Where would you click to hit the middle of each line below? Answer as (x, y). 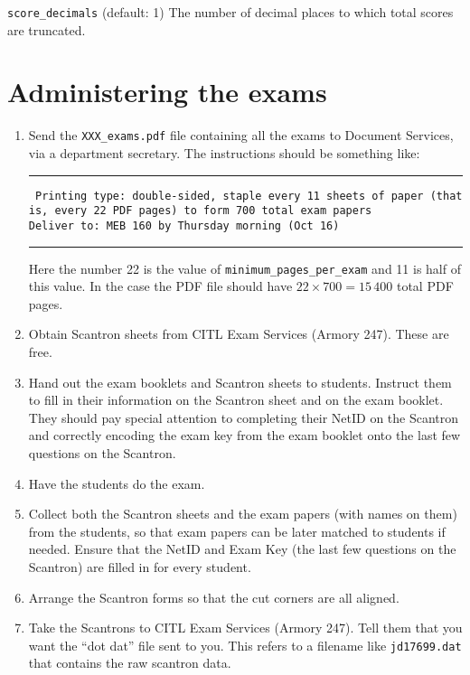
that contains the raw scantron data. (130, 663)
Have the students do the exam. (117, 483)
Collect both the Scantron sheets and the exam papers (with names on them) (243, 514)
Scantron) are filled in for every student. (140, 566)
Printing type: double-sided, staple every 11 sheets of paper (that (249, 196)
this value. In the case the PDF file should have (160, 286)
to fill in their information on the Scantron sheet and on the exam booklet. (236, 400)
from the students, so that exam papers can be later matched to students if (237, 531)
